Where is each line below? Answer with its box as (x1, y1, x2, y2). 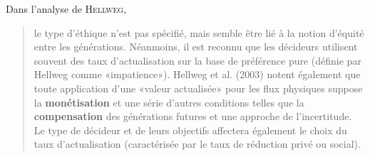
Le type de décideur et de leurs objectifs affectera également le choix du (34, 122, 347, 137)
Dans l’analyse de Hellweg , (6, 1, 127, 16)
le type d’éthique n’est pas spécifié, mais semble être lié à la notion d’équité (34, 25, 364, 40)
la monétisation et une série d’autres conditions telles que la (34, 94, 304, 109)
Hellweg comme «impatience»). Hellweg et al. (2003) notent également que (34, 67, 361, 82)
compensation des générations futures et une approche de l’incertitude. (34, 109, 352, 124)
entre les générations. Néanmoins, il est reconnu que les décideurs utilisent (34, 39, 358, 54)
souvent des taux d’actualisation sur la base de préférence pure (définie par (34, 53, 361, 67)
